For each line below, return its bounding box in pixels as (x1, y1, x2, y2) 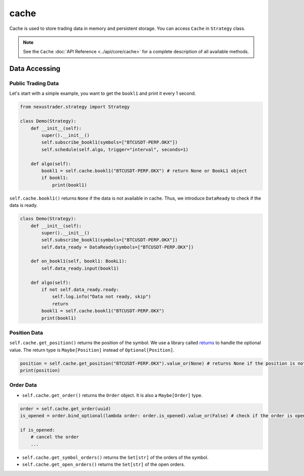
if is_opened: (20, 427, 55, 433)
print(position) (20, 368, 61, 374)
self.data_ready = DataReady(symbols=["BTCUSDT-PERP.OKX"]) (41, 244, 194, 250)
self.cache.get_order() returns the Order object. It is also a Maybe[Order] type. (22, 392, 203, 398)
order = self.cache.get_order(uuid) (20, 406, 111, 412)
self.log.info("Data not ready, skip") (52, 294, 151, 300)
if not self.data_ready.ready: (41, 287, 119, 292)
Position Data (9, 329, 43, 336)
